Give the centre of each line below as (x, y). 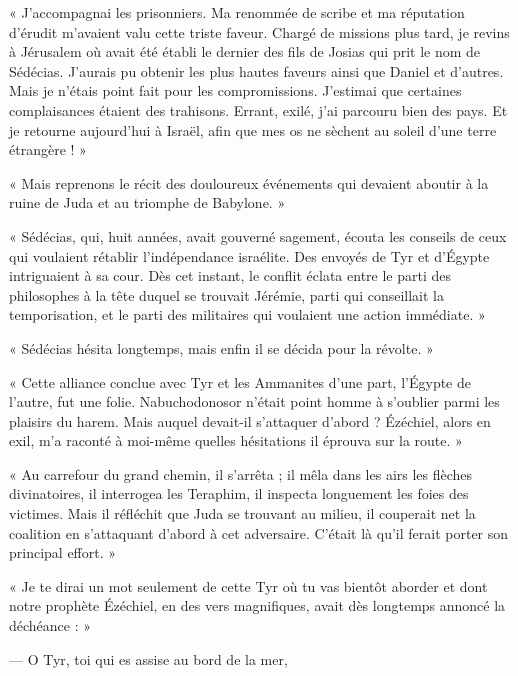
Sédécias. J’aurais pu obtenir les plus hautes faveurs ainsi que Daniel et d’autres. (256, 70)
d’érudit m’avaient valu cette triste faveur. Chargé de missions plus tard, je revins (259, 31)
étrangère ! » (48, 149)
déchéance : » (50, 625)
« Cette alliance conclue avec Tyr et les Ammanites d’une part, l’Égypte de (240, 381)
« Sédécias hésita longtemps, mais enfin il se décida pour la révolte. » (221, 347)
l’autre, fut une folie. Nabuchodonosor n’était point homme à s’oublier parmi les (254, 401)
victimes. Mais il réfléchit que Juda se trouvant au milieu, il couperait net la (242, 513)
